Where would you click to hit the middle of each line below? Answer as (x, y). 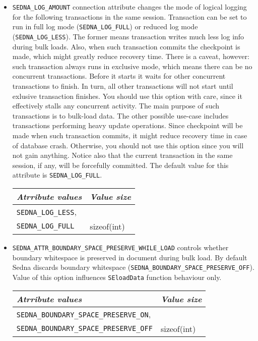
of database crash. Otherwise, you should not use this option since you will (128, 145)
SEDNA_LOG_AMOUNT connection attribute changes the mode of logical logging (130, 7)
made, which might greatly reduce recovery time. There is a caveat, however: (131, 56)
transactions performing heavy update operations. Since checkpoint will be (127, 125)
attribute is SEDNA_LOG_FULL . (57, 175)
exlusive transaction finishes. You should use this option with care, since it (127, 96)
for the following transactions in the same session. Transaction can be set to (130, 16)
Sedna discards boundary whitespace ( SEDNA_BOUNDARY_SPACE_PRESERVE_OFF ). (133, 267)
